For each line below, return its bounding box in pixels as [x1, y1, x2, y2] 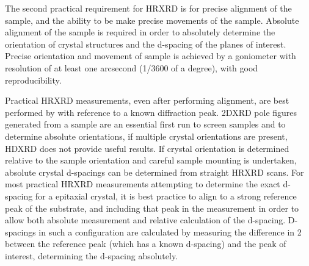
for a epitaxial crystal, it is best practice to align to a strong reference [35, 189, 297, 202]
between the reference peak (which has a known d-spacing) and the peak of [5, 237, 286, 250]
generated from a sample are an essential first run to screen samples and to [5, 118, 286, 131]
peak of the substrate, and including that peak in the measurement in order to [5, 201, 299, 214]
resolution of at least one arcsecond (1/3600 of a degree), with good [5, 61, 258, 74]
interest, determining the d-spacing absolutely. [5, 249, 178, 262]
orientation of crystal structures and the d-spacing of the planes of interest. [5, 37, 286, 50]
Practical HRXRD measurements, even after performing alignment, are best [5, 94, 289, 107]
